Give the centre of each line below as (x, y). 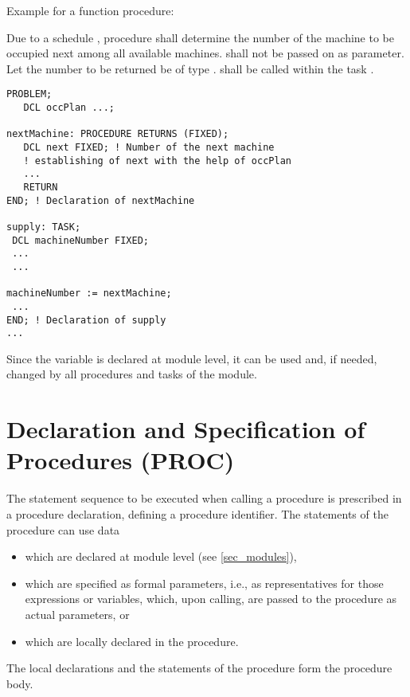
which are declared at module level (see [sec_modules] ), (161, 556)
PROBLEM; (29, 94)
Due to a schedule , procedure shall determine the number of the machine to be (200, 37)
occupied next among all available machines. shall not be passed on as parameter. (205, 53)
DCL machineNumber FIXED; (80, 240)
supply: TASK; (44, 227)
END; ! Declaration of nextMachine (101, 200)
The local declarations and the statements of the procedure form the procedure (199, 668)
